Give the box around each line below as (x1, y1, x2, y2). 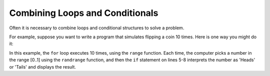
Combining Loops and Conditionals (9, 7, 158, 18)
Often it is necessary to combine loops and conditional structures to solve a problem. (9, 25, 184, 31)
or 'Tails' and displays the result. (9, 64, 76, 70)
